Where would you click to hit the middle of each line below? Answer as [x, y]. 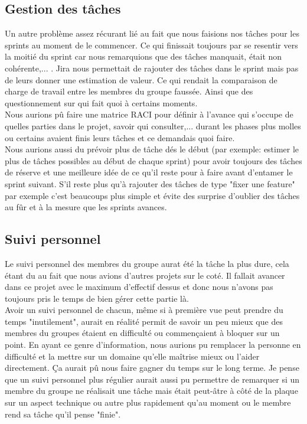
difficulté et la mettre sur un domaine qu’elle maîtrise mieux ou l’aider [132, 356]
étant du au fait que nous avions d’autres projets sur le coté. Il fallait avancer [145, 275]
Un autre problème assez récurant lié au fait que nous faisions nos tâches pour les [152, 33]
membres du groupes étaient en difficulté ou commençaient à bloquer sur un [142, 333]
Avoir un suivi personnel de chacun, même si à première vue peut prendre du [144, 310]
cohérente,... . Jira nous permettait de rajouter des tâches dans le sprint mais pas [152, 68]
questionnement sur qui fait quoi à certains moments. [101, 102]
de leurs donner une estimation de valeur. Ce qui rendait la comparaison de [141, 79]
